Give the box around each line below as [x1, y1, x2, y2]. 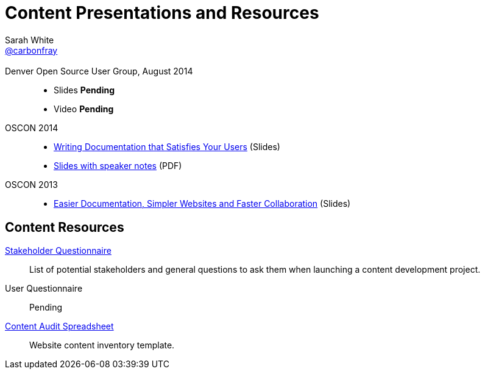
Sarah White [5, 34, 54, 45]
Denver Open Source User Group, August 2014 [5, 66, 193, 77]
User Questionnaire [5, 283, 83, 294]
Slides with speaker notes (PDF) [54, 160, 182, 171]
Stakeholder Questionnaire [5, 245, 112, 256]
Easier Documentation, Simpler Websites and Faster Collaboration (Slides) [54, 198, 351, 209]
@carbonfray [5, 45, 58, 56]
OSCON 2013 [5, 179, 58, 190]
